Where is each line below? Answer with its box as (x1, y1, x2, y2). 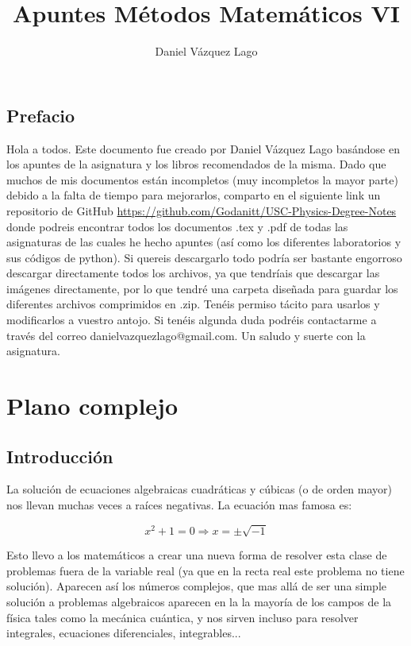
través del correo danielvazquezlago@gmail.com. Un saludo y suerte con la (6, 327, 366, 343)
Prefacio (6, 103, 75, 127)
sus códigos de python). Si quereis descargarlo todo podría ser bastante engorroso (6, 249, 402, 265)
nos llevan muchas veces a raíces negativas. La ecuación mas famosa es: (6, 497, 352, 513)
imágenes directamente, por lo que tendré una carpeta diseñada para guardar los (6, 280, 398, 296)
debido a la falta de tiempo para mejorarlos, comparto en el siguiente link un (6, 187, 381, 203)
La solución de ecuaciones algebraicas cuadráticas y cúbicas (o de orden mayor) (6, 481, 393, 497)
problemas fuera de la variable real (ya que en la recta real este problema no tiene (6, 562, 405, 578)
